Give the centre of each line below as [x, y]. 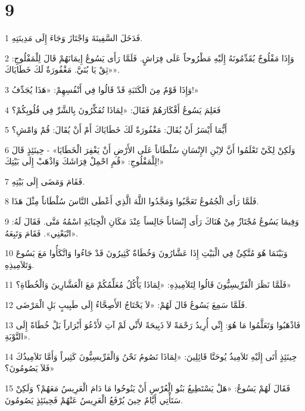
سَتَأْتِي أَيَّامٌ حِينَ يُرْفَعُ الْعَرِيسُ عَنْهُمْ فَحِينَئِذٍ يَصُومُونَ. [94, 399]
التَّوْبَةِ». [18, 336]
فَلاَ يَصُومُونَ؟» [30, 368]
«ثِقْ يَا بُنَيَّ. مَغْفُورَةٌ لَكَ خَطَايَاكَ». [63, 69]
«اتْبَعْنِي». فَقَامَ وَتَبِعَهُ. [42, 233]
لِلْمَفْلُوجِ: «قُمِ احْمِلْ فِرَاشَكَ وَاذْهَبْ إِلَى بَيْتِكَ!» [85, 161]
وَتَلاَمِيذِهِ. [20, 264]
